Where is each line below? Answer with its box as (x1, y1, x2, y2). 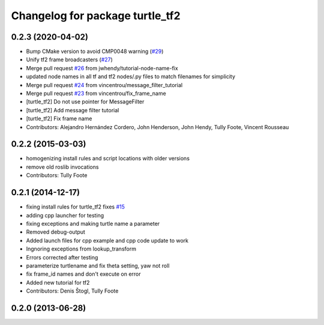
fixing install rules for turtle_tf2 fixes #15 (26, 203, 125, 210)
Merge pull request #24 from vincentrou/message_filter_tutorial (26, 81, 183, 88)
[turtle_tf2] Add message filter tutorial (26, 106, 119, 114)
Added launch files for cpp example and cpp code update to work (26, 237, 189, 244)
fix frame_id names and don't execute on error (26, 270, 141, 278)
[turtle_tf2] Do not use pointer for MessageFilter (26, 98, 145, 105)
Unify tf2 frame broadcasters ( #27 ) (26, 56, 113, 63)
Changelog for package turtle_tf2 (11, 9, 181, 22)
